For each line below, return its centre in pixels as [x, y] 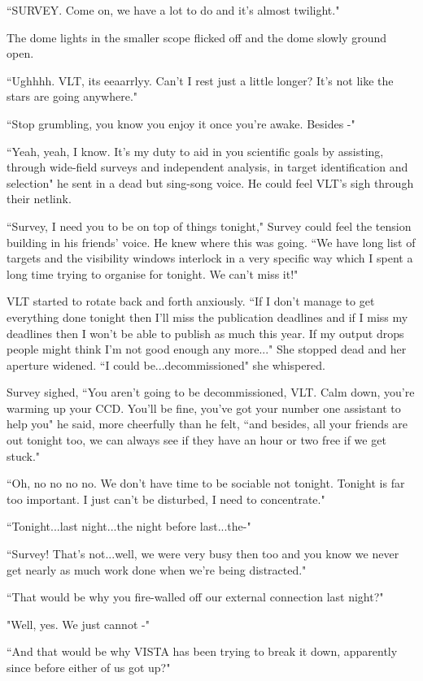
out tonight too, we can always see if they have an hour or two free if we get [196, 440]
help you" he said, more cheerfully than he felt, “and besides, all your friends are [207, 424]
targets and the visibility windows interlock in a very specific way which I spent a [210, 258]
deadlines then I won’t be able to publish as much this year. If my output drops [205, 333]
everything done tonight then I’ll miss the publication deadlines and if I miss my [207, 317]
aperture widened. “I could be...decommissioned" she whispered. [166, 364]
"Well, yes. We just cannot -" [78, 624]
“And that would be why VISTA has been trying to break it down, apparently [202, 651]
